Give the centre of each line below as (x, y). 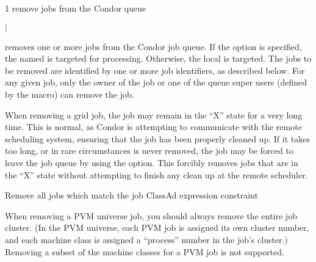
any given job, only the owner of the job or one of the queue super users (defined (156, 82)
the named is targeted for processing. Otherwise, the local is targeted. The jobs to (158, 58)
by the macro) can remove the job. (70, 94)
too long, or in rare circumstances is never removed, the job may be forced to (149, 151)
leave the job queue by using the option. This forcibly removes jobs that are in (152, 162)
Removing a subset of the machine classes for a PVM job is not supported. (145, 251)
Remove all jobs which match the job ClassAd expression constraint (131, 195)
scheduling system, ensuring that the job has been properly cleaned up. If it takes (157, 138)
